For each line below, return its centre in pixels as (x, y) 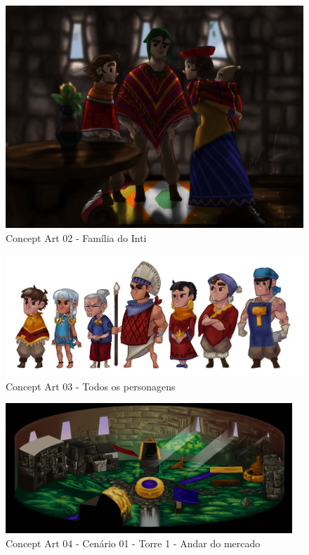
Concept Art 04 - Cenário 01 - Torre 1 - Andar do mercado (133, 543)
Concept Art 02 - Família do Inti (76, 237)
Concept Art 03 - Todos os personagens (91, 386)
